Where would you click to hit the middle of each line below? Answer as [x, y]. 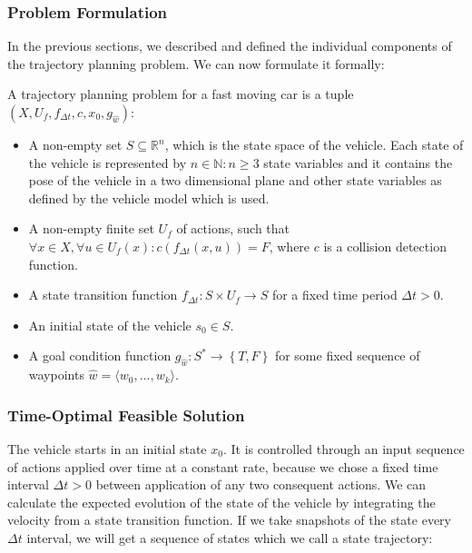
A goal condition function [100, 355]
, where [290, 246]
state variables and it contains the [358, 162]
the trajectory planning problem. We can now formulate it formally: [196, 63]
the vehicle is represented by [108, 162]
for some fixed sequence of [347, 355]
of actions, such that [233, 228]
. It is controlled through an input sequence [344, 448]
